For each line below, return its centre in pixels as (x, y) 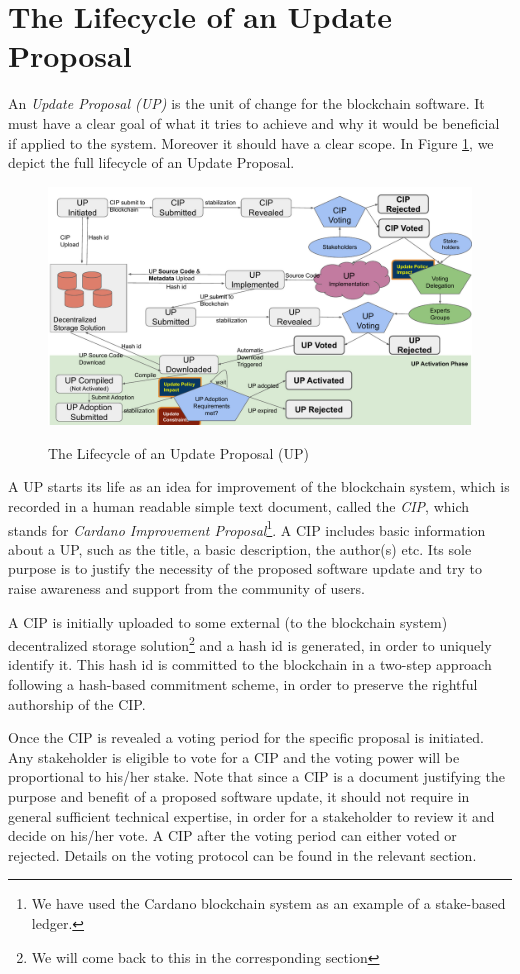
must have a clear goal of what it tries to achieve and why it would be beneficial (254, 122)
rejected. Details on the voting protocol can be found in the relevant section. (242, 854)
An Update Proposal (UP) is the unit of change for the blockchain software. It (246, 103)
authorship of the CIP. (77, 703)
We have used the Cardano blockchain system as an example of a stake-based (268, 903)
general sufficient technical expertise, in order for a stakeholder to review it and (251, 815)
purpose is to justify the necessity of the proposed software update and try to (245, 568)
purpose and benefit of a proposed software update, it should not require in (239, 796)
